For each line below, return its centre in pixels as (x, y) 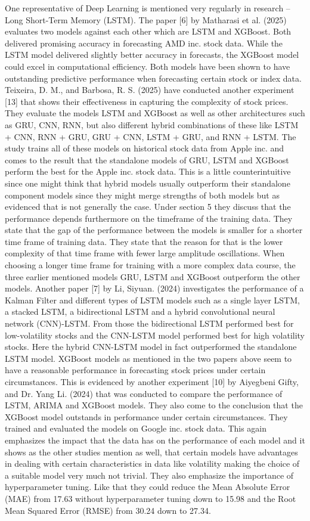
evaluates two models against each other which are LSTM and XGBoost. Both (148, 31)
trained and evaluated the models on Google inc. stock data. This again (136, 428)
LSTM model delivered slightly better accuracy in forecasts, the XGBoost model (152, 55)
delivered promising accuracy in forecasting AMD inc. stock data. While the (144, 43)
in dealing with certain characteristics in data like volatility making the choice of (152, 463)
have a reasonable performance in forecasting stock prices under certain (135, 370)
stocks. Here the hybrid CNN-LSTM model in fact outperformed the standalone (151, 347)
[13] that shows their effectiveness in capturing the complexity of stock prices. (147, 101)
